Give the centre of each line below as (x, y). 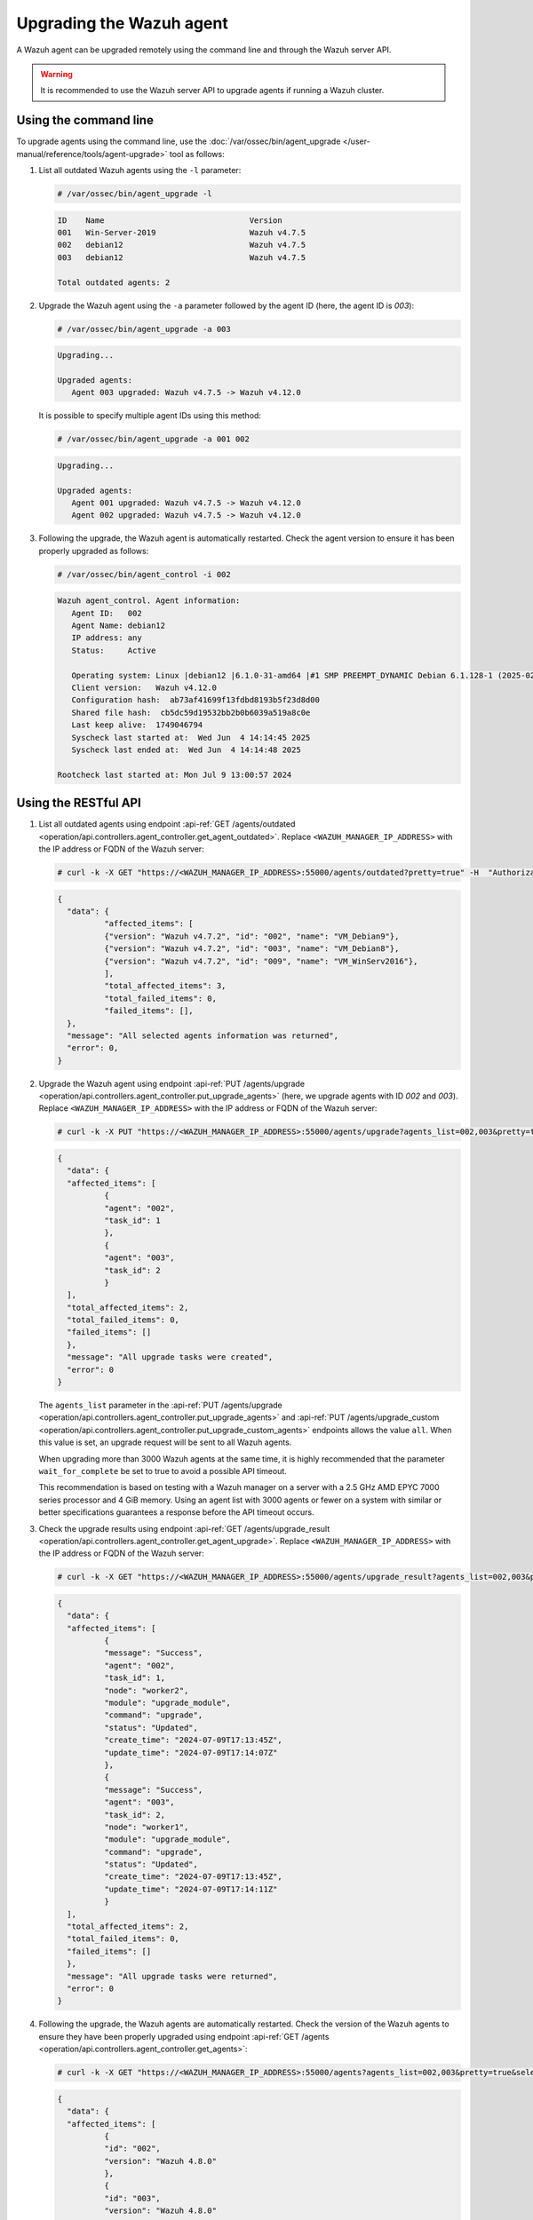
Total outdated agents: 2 (114, 282)
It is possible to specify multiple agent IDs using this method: (150, 416)
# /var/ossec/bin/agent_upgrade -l (135, 194)
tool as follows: (197, 154)
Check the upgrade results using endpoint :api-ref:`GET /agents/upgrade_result (184, 1528)
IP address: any (107, 638)
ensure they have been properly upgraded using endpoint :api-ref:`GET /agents (184, 2036)
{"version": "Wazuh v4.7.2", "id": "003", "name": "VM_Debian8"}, (251, 949)
